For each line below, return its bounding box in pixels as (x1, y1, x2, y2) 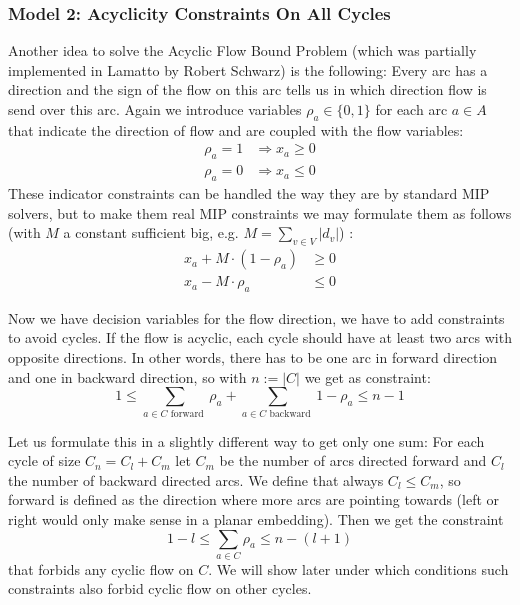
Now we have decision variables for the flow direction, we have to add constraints (8, 307, 505, 328)
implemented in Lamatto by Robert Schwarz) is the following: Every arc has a (8, 59, 488, 80)
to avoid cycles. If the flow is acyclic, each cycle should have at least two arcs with (8, 327, 512, 348)
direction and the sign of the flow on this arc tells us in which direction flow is (8, 79, 487, 100)
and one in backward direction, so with (8, 366, 247, 387)
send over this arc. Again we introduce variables (8, 99, 302, 119)
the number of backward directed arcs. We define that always (8, 469, 384, 490)
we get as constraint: (304, 366, 431, 387)
